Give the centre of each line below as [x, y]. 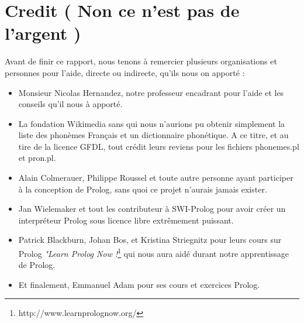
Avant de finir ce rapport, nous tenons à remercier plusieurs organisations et [141, 61]
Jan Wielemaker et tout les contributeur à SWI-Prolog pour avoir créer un [152, 209]
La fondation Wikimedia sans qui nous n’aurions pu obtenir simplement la [152, 123]
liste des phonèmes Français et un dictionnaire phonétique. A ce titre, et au [153, 135]
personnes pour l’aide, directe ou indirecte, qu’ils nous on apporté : [125, 72]
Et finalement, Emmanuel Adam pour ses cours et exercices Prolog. [139, 284]
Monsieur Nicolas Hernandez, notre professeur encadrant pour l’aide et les [151, 92]
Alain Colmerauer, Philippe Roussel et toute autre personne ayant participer [156, 178]
